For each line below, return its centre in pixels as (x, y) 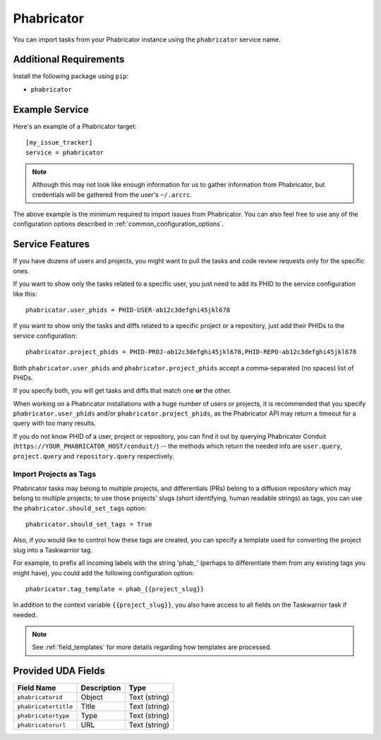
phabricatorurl (42, 725)
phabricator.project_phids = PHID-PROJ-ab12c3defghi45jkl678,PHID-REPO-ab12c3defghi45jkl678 (191, 352)
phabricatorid (40, 697)
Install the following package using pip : (71, 76)
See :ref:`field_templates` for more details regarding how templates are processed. (152, 647)
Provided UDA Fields (59, 671)
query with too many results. (55, 423)
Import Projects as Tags (55, 474)
